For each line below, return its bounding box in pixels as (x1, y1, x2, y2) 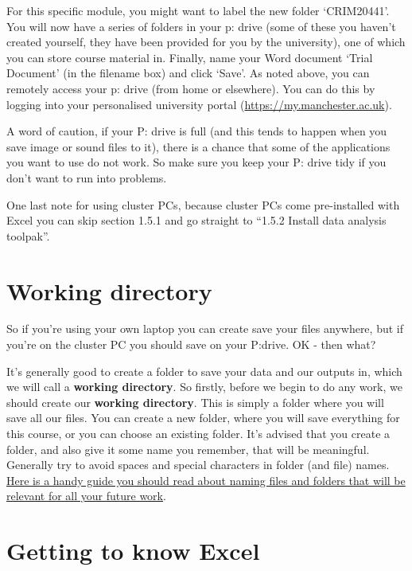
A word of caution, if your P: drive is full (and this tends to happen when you (6, 123, 387, 139)
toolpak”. (6, 227, 50, 244)
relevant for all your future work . (6, 487, 166, 504)
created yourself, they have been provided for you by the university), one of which (6, 33, 406, 50)
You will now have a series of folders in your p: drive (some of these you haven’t (6, 18, 396, 34)
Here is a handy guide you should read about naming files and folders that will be (6, 471, 406, 488)
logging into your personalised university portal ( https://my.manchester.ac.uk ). (6, 96, 392, 112)
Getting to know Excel (6, 534, 260, 567)
